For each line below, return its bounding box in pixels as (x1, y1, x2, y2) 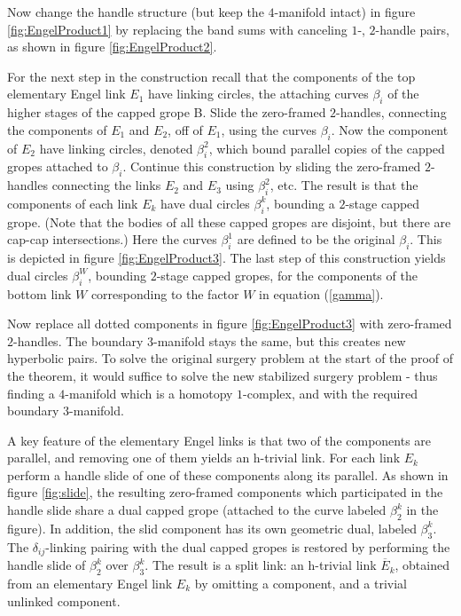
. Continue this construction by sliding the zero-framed (122, 157, 421, 176)
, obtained (395, 556, 449, 574)
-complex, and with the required (243, 383, 418, 402)
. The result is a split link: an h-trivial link (145, 556, 377, 574)
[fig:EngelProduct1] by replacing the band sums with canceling (7, 20, 348, 38)
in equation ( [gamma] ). (259, 284, 384, 303)
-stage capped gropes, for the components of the (156, 265, 418, 284)
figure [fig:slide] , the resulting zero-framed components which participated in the (7, 483, 443, 501)
